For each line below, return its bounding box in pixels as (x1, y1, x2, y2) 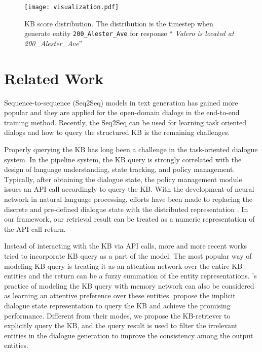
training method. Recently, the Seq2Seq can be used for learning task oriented (4, 117, 247, 127)
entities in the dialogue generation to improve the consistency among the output (4, 330, 253, 340)
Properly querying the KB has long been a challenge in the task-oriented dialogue (4, 144, 258, 154)
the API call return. (4, 223, 66, 234)
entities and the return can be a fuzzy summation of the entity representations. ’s (4, 270, 257, 281)
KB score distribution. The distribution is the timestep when (24, 18, 213, 28)
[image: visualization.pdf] (24, 4, 119, 11)
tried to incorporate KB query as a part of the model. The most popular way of (4, 250, 252, 261)
